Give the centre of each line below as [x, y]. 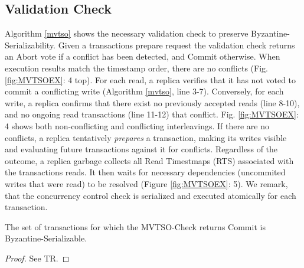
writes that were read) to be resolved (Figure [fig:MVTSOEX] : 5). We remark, [146, 183]
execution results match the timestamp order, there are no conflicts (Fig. [136, 68]
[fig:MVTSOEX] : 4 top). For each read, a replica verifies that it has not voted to [151, 79]
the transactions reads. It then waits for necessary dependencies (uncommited [145, 172]
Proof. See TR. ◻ [37, 258]
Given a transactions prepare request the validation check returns [176, 45]
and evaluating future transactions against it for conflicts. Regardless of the [141, 149]
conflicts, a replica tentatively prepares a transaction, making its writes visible [146, 137]
